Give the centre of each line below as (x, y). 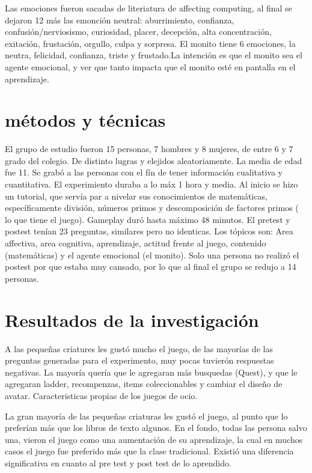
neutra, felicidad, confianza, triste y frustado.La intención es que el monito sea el (154, 55)
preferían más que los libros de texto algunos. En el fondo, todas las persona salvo (156, 428)
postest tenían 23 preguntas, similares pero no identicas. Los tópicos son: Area (149, 231)
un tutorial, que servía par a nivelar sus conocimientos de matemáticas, (136, 196)
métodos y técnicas (85, 120)
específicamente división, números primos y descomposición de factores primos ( (152, 208)
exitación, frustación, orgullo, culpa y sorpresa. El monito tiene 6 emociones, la (150, 43)
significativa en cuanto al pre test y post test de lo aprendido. (118, 462)
